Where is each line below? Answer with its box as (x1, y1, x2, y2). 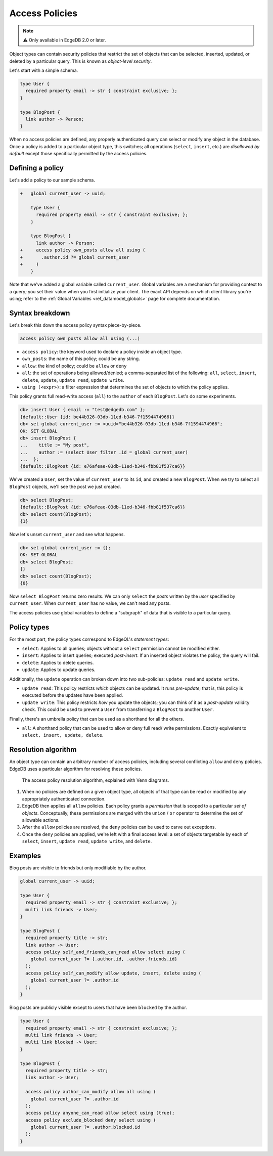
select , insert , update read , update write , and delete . (22, 838, 152, 844)
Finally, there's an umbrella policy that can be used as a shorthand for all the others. (9, 716, 185, 722)
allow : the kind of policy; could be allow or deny (22, 363, 127, 369)
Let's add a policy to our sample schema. (9, 177, 96, 183)
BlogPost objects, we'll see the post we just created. (9, 483, 121, 490)
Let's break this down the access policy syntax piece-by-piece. (9, 322, 142, 328)
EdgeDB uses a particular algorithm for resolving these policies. (9, 766, 142, 772)
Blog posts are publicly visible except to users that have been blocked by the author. (9, 1004, 187, 1011)
